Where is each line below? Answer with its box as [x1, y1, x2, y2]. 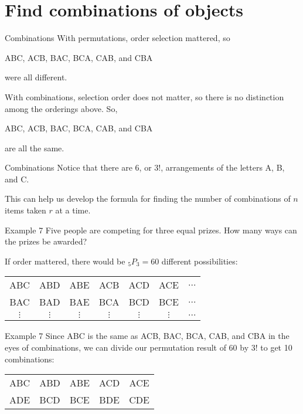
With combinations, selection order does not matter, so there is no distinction [5, 90, 284, 103]
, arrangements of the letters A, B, [161, 161, 285, 174]
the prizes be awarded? [5, 235, 87, 247]
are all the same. [5, 141, 64, 154]
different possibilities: [161, 254, 238, 267]
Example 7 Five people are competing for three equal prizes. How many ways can [5, 223, 297, 236]
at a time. [55, 204, 91, 216]
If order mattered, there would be [5, 254, 125, 267]
